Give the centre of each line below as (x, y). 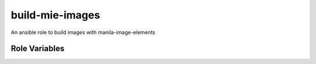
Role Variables (37, 49)
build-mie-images (56, 15)
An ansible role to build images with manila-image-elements (83, 32)
